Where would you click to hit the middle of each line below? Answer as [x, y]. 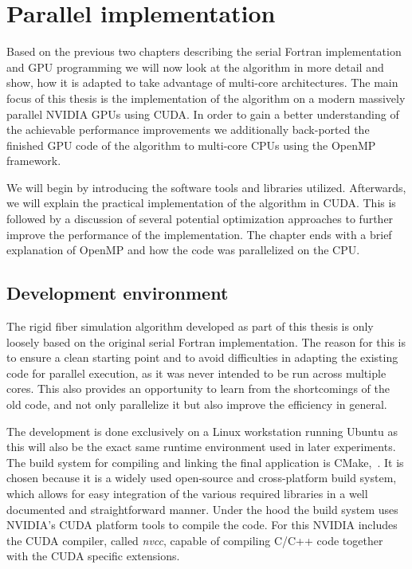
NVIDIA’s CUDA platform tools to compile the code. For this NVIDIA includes [202, 525]
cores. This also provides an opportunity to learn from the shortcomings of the [198, 388]
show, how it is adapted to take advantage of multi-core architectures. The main [202, 82]
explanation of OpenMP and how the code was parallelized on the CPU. [183, 250]
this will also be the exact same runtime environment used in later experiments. [201, 447]
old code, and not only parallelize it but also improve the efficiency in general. [197, 404]
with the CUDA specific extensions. [93, 556]
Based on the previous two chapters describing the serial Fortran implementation [204, 51]
